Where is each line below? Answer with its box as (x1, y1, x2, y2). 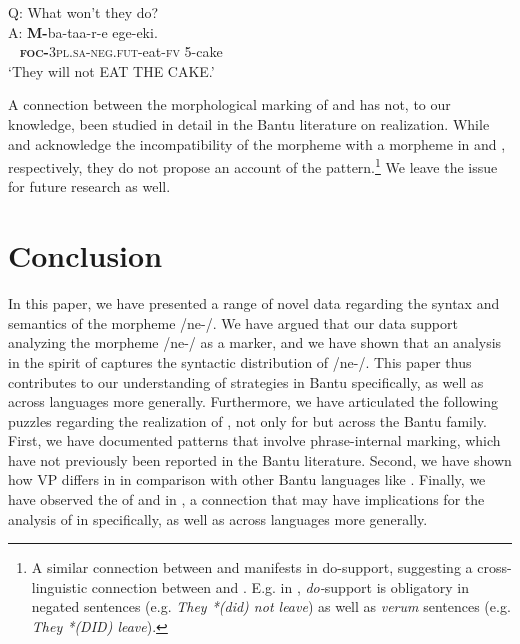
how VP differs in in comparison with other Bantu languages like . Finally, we (8, 469, 486, 490)
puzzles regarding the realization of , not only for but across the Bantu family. (8, 410, 487, 431)
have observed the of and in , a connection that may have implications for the (8, 489, 485, 510)
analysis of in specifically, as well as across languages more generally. (8, 508, 428, 529)
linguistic (31, 576, 88, 597)
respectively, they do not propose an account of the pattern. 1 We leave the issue (8, 154, 498, 177)
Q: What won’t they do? (8, 2, 159, 22)
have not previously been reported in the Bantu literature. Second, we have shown (8, 449, 512, 470)
